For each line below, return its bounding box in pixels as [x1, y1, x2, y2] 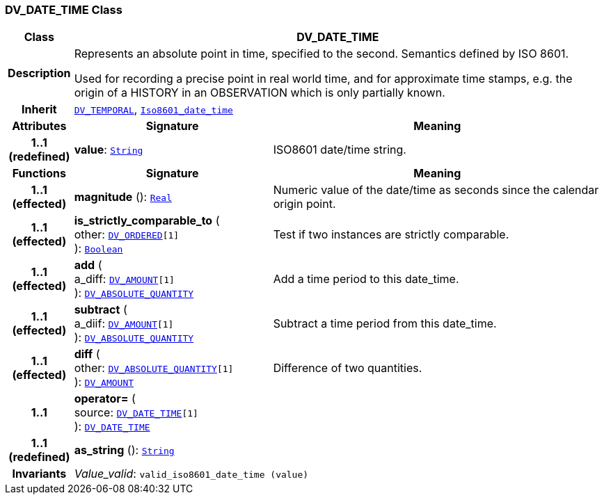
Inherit [21, 102, 57, 117]
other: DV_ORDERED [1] [74, 227, 180, 242]
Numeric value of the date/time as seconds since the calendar [273, 183, 599, 197]
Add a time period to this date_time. [273, 272, 459, 287]
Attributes [12, 119, 67, 134]
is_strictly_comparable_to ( [74, 213, 220, 228]
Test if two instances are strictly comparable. [273, 227, 509, 242]
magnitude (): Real [74, 190, 172, 204]
